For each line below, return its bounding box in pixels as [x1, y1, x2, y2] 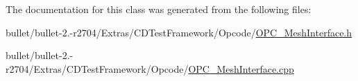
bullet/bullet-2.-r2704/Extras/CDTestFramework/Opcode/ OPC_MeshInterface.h [6, 25, 352, 39]
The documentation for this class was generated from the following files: [6, 2, 312, 16]
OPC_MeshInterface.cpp [188, 61, 294, 76]
